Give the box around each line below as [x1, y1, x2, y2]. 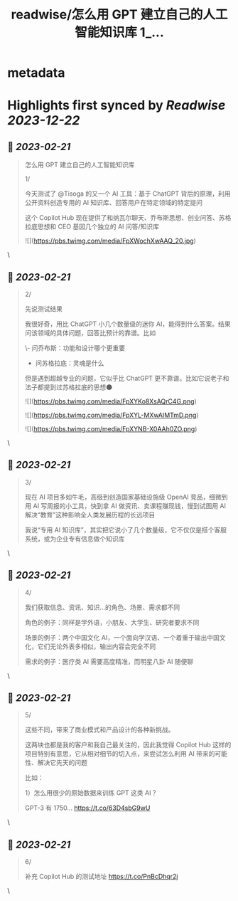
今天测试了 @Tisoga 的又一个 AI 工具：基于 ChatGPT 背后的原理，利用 [24, 189, 231, 198]
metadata [7, 65, 65, 81]
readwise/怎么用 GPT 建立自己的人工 [11, 6, 228, 23]
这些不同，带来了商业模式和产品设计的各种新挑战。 [24, 725, 175, 734]
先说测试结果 [24, 305, 63, 313]
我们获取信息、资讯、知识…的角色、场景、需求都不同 [24, 603, 180, 611]
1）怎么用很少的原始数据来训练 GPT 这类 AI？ [24, 789, 158, 797]
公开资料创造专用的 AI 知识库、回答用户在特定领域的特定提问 [24, 199, 203, 207]
